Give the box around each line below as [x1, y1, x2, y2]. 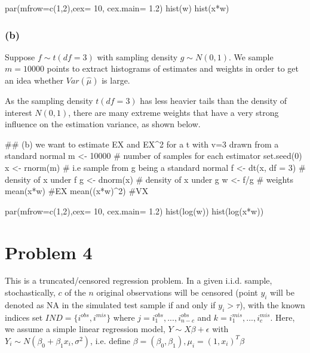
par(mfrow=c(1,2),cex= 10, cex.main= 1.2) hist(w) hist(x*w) [5, 2, 229, 14]
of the [65, 286, 86, 299]
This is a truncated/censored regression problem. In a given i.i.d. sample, [5, 274, 272, 287]
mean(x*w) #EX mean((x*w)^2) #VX [5, 185, 149, 197]
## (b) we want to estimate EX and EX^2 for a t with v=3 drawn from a [5, 137, 279, 150]
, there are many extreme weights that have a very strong [68, 106, 279, 118]
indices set [5, 311, 43, 323]
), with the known [240, 298, 305, 311]
